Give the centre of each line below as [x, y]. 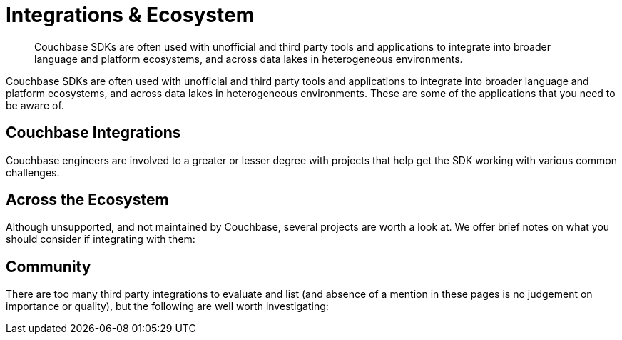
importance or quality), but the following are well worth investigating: [167, 306]
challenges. [33, 172]
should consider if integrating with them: [101, 239]
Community [49, 266]
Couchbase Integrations [93, 133]
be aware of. [35, 105]
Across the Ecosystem [87, 200]
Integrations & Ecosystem [130, 15]
